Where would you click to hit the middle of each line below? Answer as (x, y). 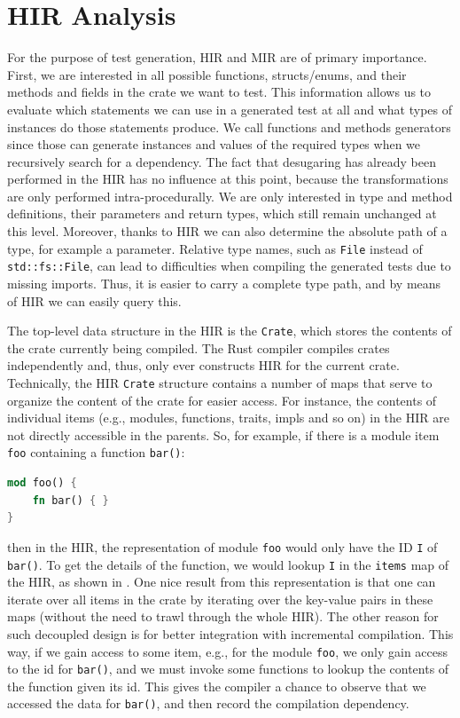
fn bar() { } (70, 500)
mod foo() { (42, 483)
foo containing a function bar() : (96, 452)
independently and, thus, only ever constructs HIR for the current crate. (203, 365)
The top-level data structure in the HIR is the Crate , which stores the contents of (230, 331)
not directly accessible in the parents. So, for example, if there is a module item (223, 434)
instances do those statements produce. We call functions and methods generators (229, 126)
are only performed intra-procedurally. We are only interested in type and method (230, 196)
